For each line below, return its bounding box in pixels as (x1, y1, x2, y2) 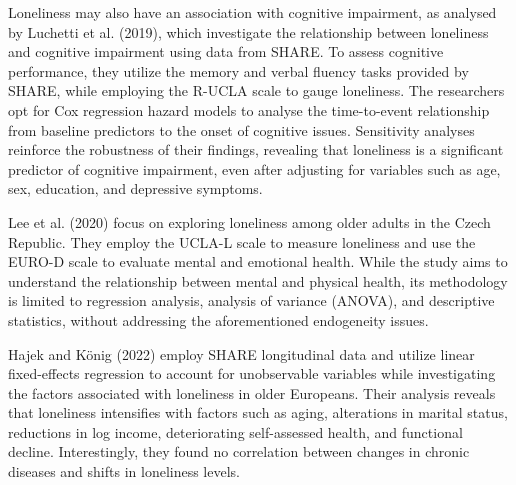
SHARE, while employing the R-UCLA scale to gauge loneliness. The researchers (8, 80, 505, 101)
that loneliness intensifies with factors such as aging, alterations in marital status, (8, 402, 508, 423)
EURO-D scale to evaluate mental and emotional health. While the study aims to (8, 251, 508, 272)
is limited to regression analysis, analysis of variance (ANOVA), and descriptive (8, 290, 495, 311)
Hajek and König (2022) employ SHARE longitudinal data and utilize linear (8, 343, 475, 364)
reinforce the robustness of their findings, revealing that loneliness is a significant (8, 139, 504, 160)
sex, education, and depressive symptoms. (8, 178, 263, 199)
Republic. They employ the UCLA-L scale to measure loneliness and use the (8, 231, 476, 252)
